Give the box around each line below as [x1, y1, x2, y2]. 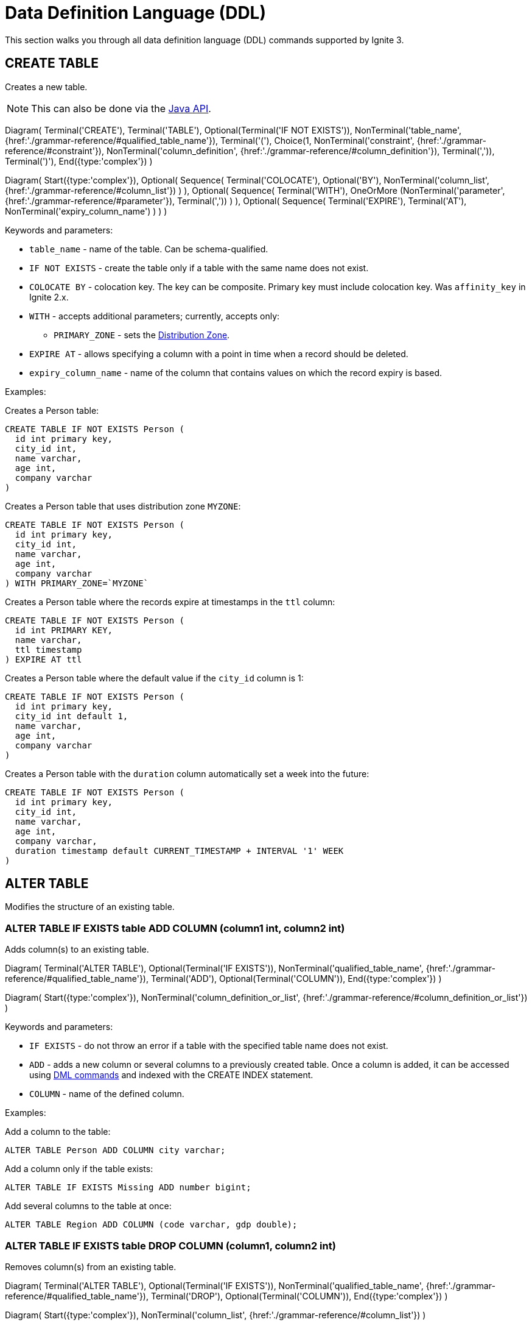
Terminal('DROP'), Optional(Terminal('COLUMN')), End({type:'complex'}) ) [150, 1290, 448, 1301]
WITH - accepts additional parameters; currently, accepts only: [29, 310, 280, 321]
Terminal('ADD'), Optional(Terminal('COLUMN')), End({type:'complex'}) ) [150, 973, 442, 984]
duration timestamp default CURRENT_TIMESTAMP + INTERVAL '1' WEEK [15, 845, 344, 856]
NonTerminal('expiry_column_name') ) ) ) [5, 205, 167, 216]
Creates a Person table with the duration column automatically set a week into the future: [5, 768, 369, 779]
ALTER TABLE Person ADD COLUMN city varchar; [5, 1145, 226, 1156]
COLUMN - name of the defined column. [29, 1089, 184, 1099]
